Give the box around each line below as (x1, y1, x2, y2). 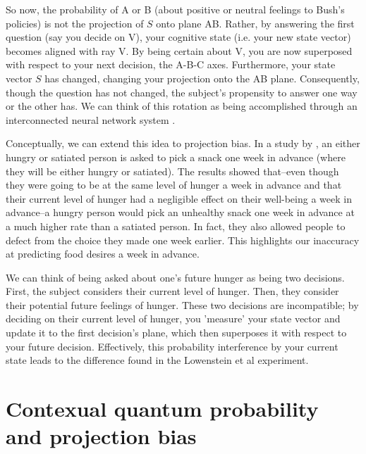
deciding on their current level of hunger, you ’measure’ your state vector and (6, 311, 341, 326)
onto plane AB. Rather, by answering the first (156, 15, 355, 30)
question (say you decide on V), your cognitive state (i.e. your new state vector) (6, 30, 351, 44)
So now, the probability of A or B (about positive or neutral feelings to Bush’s (6, 2, 345, 16)
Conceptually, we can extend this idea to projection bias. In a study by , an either (6, 136, 360, 151)
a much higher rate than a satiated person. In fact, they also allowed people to (6, 218, 346, 233)
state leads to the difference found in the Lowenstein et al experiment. (6, 353, 309, 367)
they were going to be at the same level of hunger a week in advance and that (6, 177, 342, 192)
